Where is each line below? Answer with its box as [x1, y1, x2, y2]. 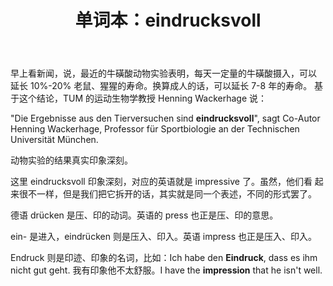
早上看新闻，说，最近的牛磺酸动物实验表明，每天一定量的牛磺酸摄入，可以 [10, 67, 317, 80]
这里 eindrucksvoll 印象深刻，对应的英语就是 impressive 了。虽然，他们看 [10, 176, 313, 188]
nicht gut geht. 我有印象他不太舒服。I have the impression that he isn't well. [10, 264, 323, 276]
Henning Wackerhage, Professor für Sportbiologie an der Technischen [10, 123, 300, 135]
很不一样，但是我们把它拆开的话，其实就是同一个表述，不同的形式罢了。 [18, 188, 317, 200]
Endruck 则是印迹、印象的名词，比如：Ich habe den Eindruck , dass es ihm [10, 252, 318, 264]
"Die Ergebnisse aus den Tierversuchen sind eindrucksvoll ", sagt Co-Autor [10, 112, 321, 125]
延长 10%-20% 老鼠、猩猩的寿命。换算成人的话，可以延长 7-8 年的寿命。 [10, 80, 313, 92]
